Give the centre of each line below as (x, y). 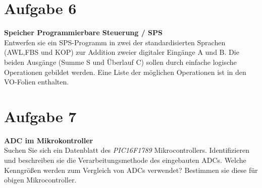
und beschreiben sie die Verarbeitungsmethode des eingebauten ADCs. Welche (125, 160)
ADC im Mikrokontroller (49, 140)
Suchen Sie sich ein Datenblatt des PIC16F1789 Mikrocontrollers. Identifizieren (127, 150)
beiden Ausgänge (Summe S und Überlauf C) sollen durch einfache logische (120, 62)
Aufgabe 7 (40, 116)
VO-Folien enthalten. (37, 82)
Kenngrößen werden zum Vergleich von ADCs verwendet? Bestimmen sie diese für (131, 170)
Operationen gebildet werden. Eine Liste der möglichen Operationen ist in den (125, 72)
